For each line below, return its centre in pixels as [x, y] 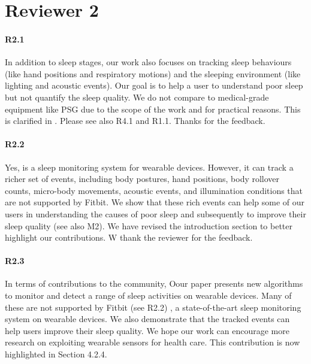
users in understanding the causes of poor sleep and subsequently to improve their [155, 213]
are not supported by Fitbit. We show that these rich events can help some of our [155, 202]
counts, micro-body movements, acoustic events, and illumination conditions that [154, 190]
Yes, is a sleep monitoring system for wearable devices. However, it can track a [149, 167]
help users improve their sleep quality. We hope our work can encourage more [147, 330]
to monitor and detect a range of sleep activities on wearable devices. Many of [148, 295]
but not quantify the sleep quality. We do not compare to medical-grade [137, 97]
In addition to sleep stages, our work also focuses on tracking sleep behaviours [148, 62]
